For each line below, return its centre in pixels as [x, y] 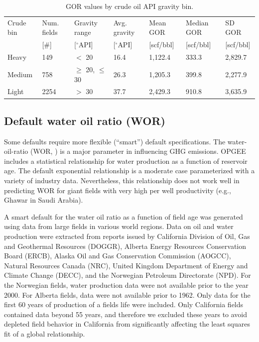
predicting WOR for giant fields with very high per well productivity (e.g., [118, 190]
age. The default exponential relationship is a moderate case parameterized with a [129, 171]
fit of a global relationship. [45, 333]
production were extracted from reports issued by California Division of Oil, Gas [127, 236]
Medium [20, 74]
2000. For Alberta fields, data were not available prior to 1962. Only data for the [127, 294]
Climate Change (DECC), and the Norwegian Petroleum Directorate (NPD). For [128, 275]
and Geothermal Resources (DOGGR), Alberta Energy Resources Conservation [125, 246]
